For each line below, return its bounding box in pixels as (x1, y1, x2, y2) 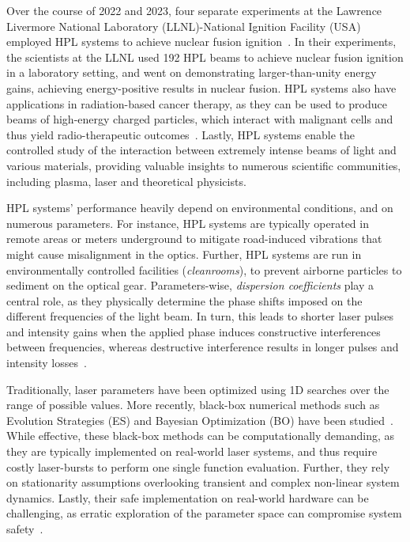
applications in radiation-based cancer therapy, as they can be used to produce (6, 95, 387, 112)
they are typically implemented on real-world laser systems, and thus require (6, 443, 378, 460)
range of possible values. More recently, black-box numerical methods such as (6, 396, 380, 413)
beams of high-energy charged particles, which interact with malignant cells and (6, 111, 393, 127)
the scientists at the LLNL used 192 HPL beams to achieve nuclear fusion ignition (6, 48, 404, 65)
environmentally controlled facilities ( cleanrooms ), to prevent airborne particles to (6, 261, 402, 278)
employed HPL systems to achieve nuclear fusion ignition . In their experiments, (6, 33, 397, 50)
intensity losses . (6, 354, 87, 371)
